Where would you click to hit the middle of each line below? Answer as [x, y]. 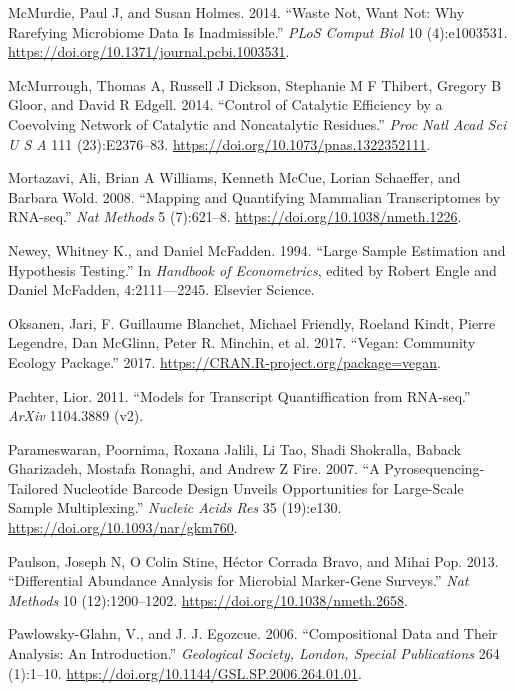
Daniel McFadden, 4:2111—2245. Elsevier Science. [161, 289]
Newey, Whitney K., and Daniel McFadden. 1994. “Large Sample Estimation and [257, 249]
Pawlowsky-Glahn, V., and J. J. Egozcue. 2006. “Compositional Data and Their [253, 633]
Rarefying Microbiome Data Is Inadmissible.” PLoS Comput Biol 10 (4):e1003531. [258, 31]
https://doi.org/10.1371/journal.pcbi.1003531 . [149, 51]
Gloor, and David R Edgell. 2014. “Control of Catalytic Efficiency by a [225, 104]
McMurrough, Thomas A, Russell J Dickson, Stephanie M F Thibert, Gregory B [255, 84]
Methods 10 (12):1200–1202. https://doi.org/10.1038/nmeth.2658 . [208, 599]
